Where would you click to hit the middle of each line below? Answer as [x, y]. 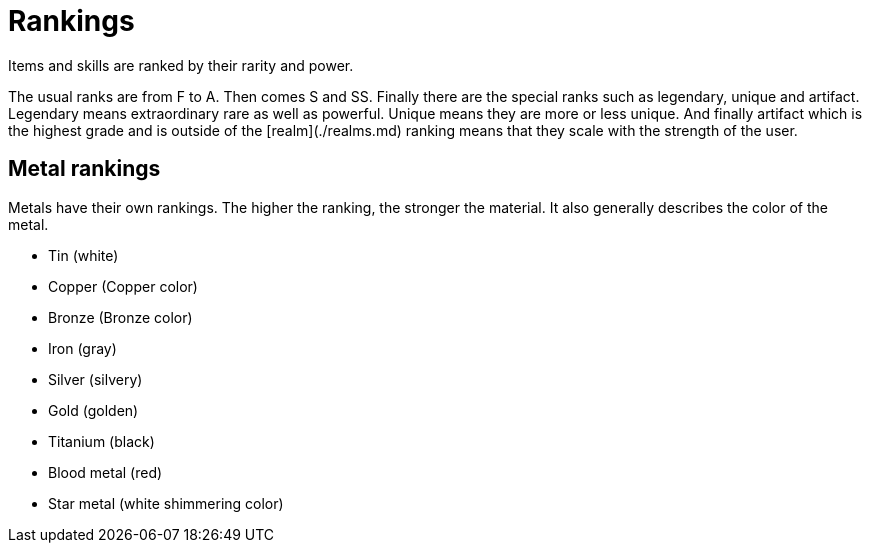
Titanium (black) [101, 441]
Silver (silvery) [95, 379]
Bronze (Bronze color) [120, 317]
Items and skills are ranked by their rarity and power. [181, 65]
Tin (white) [83, 255]
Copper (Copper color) [123, 286]
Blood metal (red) [105, 472]
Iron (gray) [82, 348]
